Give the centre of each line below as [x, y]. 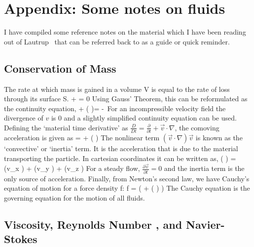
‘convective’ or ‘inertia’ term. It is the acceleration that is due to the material [121, 148]
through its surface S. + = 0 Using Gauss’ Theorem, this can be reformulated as [126, 99]
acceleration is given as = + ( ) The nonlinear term [82, 138]
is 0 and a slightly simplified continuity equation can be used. [144, 118]
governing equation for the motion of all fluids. [74, 197]
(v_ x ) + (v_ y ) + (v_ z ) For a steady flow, [72, 168]
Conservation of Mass [60, 68]
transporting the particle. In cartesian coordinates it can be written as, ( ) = [120, 158]
